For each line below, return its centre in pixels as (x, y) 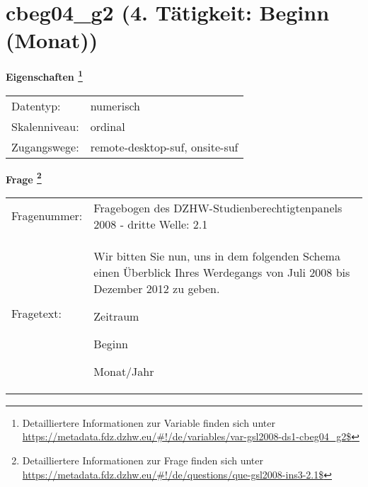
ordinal (108, 126)
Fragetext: (36, 314)
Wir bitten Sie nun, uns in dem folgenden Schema (217, 256)
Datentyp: (36, 105)
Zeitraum (116, 316)
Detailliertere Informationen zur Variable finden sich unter (149, 422)
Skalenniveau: (45, 126)
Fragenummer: (47, 216)
